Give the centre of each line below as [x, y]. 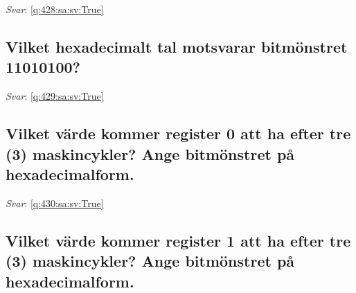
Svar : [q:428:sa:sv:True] [55, 9]
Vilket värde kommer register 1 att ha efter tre [178, 240]
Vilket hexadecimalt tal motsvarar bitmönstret [177, 46]
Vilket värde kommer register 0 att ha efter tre [178, 133]
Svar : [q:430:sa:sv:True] [55, 203]
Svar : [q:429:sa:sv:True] [55, 96]
